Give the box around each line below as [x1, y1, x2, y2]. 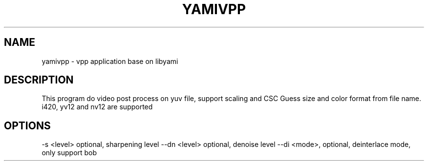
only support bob [42, 148, 97, 157]
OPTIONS [4, 119, 51, 132]
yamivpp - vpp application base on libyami [42, 57, 178, 65]
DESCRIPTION [4, 74, 74, 86]
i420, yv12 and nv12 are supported [42, 103, 153, 111]
